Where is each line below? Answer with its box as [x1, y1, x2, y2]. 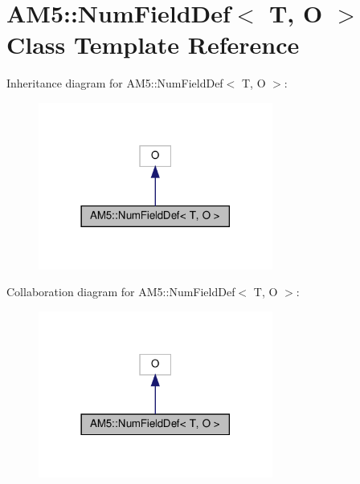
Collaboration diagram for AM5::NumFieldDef [6, 283, 235, 300]
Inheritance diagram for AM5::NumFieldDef [6, 75, 223, 92]
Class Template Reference [6, 28, 300, 61]
